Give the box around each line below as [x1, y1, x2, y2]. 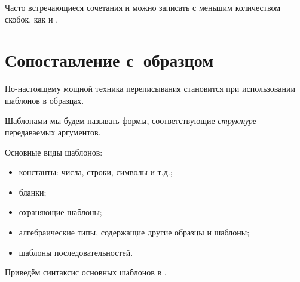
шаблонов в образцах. [5, 94, 84, 106]
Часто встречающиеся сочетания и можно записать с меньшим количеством [5, 1, 281, 13]
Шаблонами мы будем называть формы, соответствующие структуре [5, 114, 257, 126]
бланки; [19, 185, 47, 198]
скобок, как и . [5, 13, 59, 25]
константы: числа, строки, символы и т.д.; [19, 166, 173, 178]
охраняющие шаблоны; [19, 206, 102, 218]
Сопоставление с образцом [5, 48, 214, 72]
